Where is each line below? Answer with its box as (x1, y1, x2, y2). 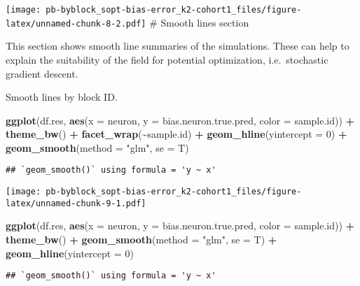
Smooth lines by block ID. (6, 90, 118, 104)
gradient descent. (6, 66, 78, 80)
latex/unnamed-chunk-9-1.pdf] (6, 198, 146, 208)
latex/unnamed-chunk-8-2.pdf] (6, 18, 146, 29)
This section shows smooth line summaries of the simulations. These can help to (6, 38, 349, 53)
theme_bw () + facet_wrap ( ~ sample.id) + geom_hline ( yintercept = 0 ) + (6, 127, 347, 141)
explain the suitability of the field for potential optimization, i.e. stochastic (6, 52, 328, 66)
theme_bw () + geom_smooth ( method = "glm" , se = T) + (6, 232, 277, 247)
